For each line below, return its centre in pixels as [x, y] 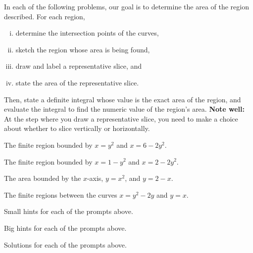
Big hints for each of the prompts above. [65, 228]
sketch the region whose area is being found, [83, 49]
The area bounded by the [43, 178]
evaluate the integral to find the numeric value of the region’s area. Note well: [125, 109]
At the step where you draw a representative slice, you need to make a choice [121, 118]
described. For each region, [45, 16]
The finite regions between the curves [61, 194]
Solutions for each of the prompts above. [65, 244]
